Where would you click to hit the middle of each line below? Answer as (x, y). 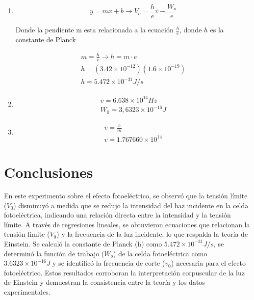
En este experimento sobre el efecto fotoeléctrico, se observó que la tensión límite (126, 195)
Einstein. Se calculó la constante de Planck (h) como (83, 243)
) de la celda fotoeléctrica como (160, 253)
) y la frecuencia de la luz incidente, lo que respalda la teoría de (152, 234)
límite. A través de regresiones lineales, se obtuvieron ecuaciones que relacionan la (127, 224)
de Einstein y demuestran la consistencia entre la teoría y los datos (104, 282)
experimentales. (27, 291)
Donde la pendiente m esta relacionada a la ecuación (94, 30)
